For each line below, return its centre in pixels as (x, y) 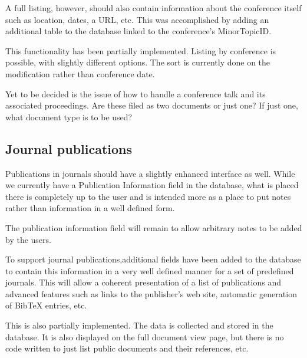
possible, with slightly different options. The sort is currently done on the (138, 62)
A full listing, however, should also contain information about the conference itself (153, 8)
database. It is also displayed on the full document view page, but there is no (145, 336)
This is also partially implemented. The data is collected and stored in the (139, 325)
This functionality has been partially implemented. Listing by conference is (141, 50)
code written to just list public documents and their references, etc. (127, 348)
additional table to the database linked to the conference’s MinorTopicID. (138, 31)
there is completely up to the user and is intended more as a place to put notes (148, 196)
